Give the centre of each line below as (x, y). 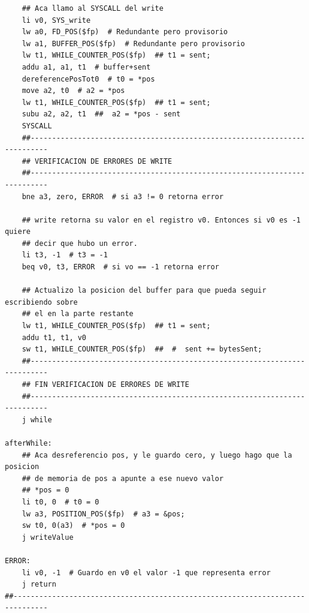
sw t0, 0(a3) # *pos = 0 (73, 526)
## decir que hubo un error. (80, 243)
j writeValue (48, 537)
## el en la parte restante (78, 314)
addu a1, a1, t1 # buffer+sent (86, 67)
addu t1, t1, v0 (54, 337)
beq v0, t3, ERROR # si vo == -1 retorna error (120, 267)
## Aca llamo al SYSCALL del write (93, 8)
